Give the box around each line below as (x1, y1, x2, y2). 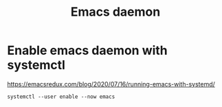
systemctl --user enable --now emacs (7, 93, 115, 100)
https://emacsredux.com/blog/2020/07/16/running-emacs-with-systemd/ (7, 80, 215, 88)
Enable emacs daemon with (7, 43, 168, 58)
